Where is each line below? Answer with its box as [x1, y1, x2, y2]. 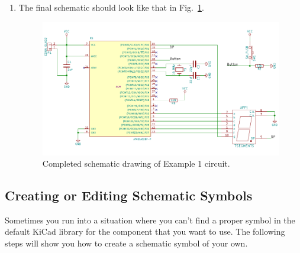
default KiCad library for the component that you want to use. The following [5, 225, 285, 238]
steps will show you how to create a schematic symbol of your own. [5, 237, 248, 249]
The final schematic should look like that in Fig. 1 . [18, 1, 204, 13]
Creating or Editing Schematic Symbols [5, 186, 253, 205]
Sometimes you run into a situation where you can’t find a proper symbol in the [5, 213, 295, 226]
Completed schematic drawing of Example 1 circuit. [42, 157, 230, 170]
